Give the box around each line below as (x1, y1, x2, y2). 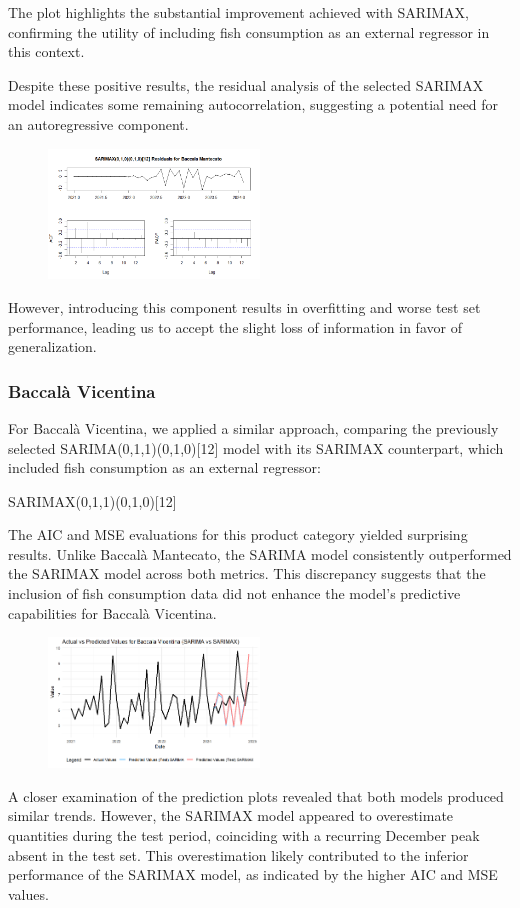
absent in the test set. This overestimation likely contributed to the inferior (8, 844, 469, 865)
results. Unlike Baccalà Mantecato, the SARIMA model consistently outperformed (8, 543, 512, 564)
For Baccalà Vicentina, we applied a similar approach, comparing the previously (8, 417, 499, 438)
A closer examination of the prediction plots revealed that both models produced (8, 785, 504, 806)
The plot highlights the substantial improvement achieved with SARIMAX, (8, 2, 469, 22)
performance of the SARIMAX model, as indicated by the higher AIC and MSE (8, 864, 498, 885)
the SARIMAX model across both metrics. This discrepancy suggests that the (8, 563, 486, 584)
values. (8, 883, 49, 904)
